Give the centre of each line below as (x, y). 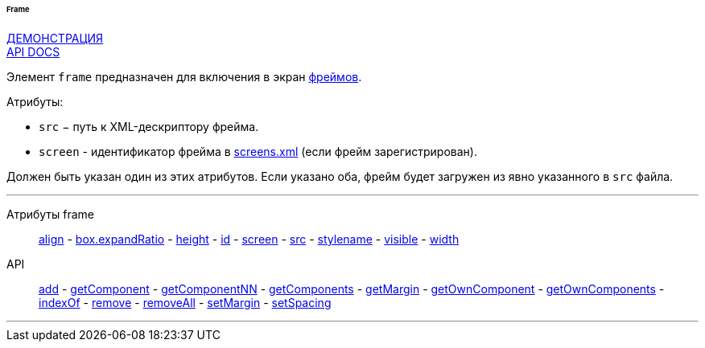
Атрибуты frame (51, 214)
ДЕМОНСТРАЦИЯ (55, 38)
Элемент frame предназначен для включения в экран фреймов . (184, 76)
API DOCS (33, 51)
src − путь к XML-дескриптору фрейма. (149, 126)
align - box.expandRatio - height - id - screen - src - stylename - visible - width (249, 239)
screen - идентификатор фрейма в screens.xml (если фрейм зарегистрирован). (258, 151)
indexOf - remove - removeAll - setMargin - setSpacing (185, 302)
